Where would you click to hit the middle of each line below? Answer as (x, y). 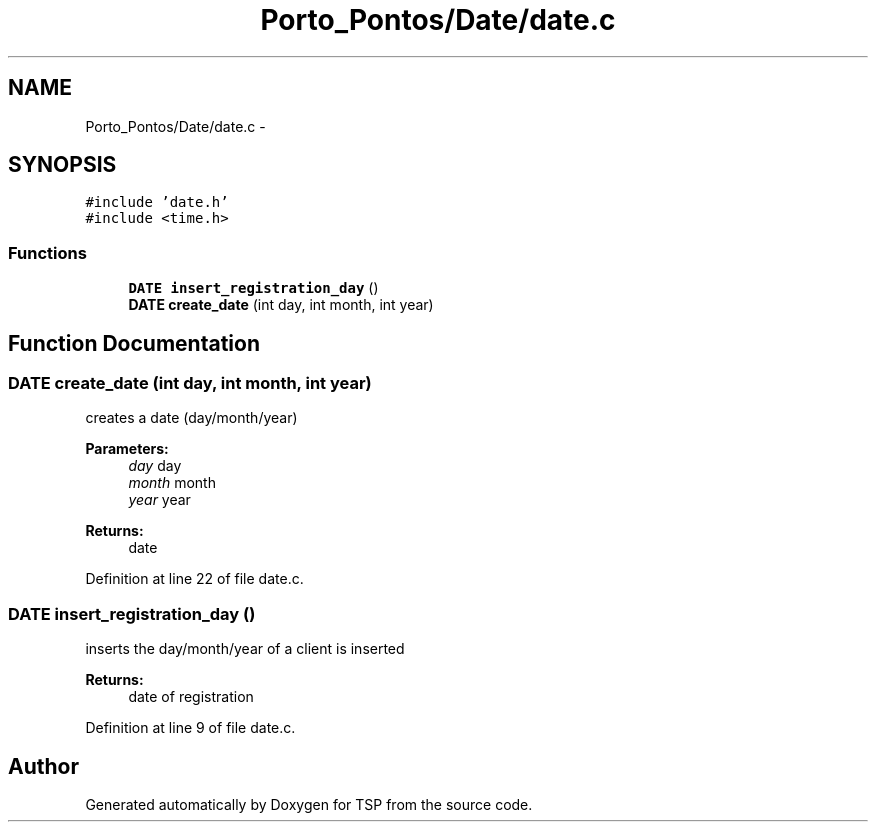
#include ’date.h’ (157, 202)
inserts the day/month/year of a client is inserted (245, 649)
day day (155, 466)
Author (43, 766)
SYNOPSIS (62, 165)
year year (159, 500)
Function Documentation (134, 343)
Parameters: (127, 449)
